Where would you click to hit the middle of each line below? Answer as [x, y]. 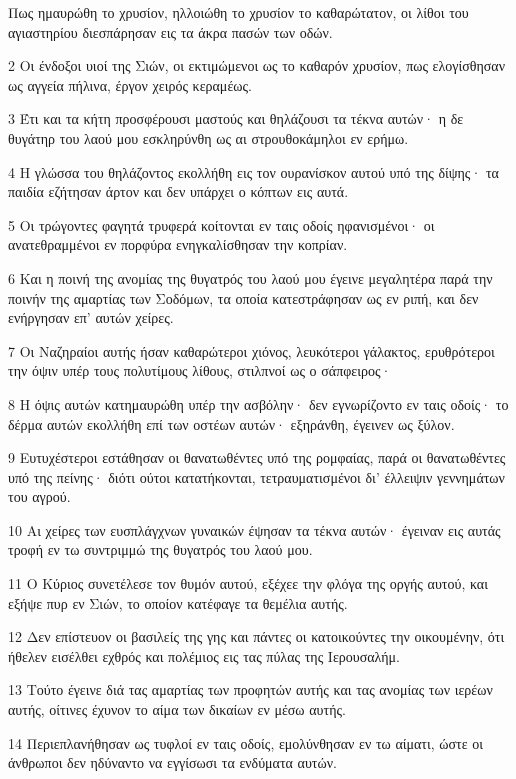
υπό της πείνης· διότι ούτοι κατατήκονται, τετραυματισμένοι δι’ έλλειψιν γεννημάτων [256, 476]
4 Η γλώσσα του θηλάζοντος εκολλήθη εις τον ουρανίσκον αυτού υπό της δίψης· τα [253, 171]
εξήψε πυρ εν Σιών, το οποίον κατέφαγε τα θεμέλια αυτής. [178, 602]
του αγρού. [39, 496]
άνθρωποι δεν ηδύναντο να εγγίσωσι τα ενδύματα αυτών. [172, 762]
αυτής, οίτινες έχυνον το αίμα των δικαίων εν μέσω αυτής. [177, 709]
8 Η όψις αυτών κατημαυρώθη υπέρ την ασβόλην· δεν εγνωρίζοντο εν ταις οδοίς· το [258, 403]
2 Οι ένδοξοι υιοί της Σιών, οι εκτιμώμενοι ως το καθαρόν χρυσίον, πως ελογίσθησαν [257, 65]
